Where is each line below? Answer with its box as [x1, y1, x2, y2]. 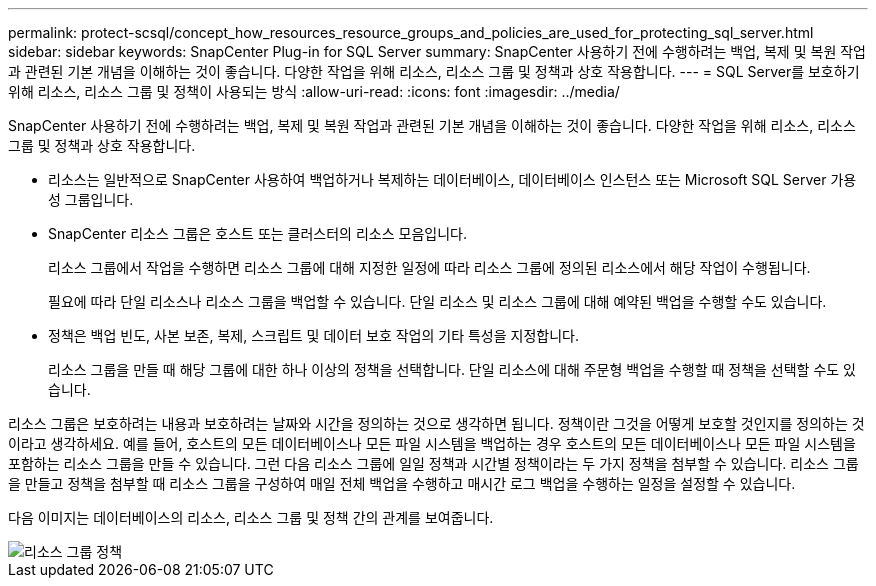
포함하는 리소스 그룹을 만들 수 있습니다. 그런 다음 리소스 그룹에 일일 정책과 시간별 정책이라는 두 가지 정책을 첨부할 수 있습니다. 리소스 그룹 [8, 455, 859, 472]
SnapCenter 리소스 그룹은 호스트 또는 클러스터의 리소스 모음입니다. [48, 225, 467, 242]
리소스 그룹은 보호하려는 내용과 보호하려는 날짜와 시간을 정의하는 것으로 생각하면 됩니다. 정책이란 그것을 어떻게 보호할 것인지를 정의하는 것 [8, 415, 865, 432]
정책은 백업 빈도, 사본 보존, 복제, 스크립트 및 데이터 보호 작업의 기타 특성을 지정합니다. [48, 327, 579, 344]
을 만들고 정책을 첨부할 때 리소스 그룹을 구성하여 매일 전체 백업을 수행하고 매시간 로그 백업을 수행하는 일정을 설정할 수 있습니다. [8, 475, 796, 492]
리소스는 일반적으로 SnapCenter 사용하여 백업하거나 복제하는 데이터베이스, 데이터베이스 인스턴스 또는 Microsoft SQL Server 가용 [48, 171, 857, 188]
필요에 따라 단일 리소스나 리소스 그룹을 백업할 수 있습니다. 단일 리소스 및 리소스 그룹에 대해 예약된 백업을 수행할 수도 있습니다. [48, 293, 827, 310]
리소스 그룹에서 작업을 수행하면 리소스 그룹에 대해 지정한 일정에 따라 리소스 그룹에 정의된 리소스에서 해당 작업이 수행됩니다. [48, 259, 811, 276]
